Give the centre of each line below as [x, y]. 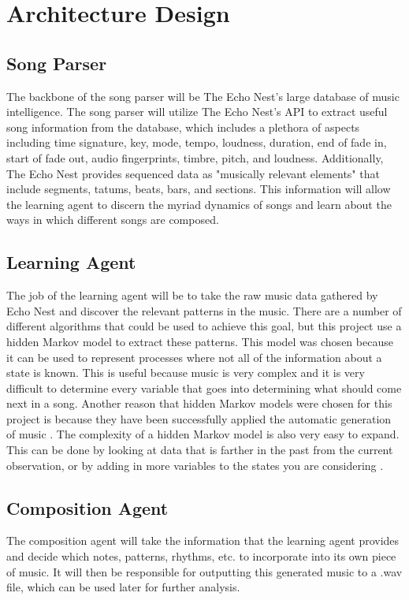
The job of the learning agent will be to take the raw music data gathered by [192, 295]
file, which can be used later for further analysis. [123, 587]
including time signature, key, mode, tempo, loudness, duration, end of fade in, [197, 142]
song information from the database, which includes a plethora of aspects [183, 127]
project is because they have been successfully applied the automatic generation [199, 418]
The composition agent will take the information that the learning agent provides [203, 540]
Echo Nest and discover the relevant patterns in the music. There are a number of [204, 310]
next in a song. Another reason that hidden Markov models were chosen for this [199, 403]
